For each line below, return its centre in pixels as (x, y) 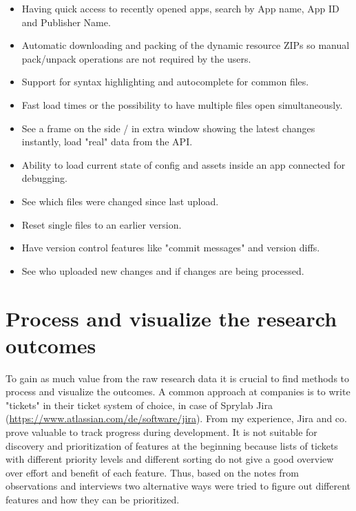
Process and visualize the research (171, 318)
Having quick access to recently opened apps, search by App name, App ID (180, 8)
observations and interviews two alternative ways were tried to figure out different (178, 486)
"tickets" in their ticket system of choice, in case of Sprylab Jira (139, 405)
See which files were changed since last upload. (120, 201)
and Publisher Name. (66, 22)
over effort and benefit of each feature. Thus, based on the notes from (152, 472)
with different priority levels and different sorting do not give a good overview (170, 459)
